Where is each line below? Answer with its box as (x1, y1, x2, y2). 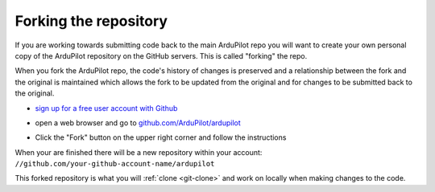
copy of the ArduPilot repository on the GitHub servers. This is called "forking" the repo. (14, 51, 308, 60)
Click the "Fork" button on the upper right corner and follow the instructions (35, 133, 287, 142)
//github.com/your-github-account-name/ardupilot (14, 159, 215, 169)
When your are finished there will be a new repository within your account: (14, 147, 263, 157)
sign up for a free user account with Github (35, 103, 178, 112)
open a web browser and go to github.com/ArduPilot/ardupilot (35, 117, 241, 128)
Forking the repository (14, 12, 168, 30)
